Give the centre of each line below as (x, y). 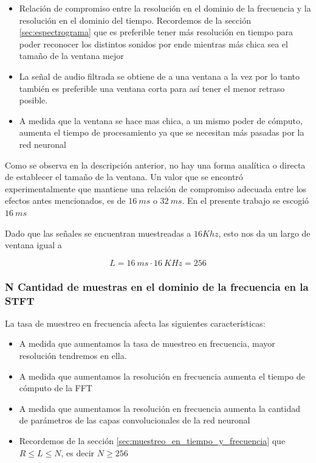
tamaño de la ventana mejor (71, 56)
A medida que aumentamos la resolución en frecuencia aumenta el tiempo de (162, 376)
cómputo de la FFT (56, 388)
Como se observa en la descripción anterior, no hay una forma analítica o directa (155, 165)
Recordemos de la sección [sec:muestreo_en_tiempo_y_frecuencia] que (152, 440)
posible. (33, 100)
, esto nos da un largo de (264, 233)
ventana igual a (33, 245)
